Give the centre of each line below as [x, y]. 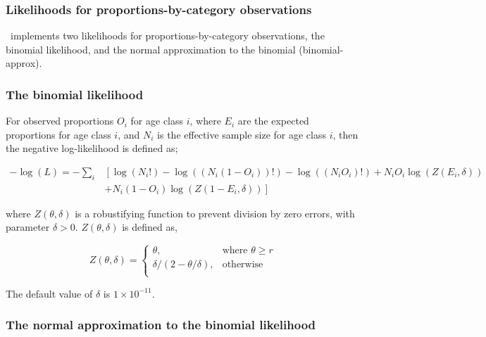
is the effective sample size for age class [242, 134]
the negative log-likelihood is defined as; [92, 148]
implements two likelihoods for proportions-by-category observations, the [167, 36]
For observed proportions [60, 121]
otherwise [243, 265]
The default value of [49, 293]
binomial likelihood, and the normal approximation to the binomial [151, 49]
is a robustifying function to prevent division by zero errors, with [215, 213]
